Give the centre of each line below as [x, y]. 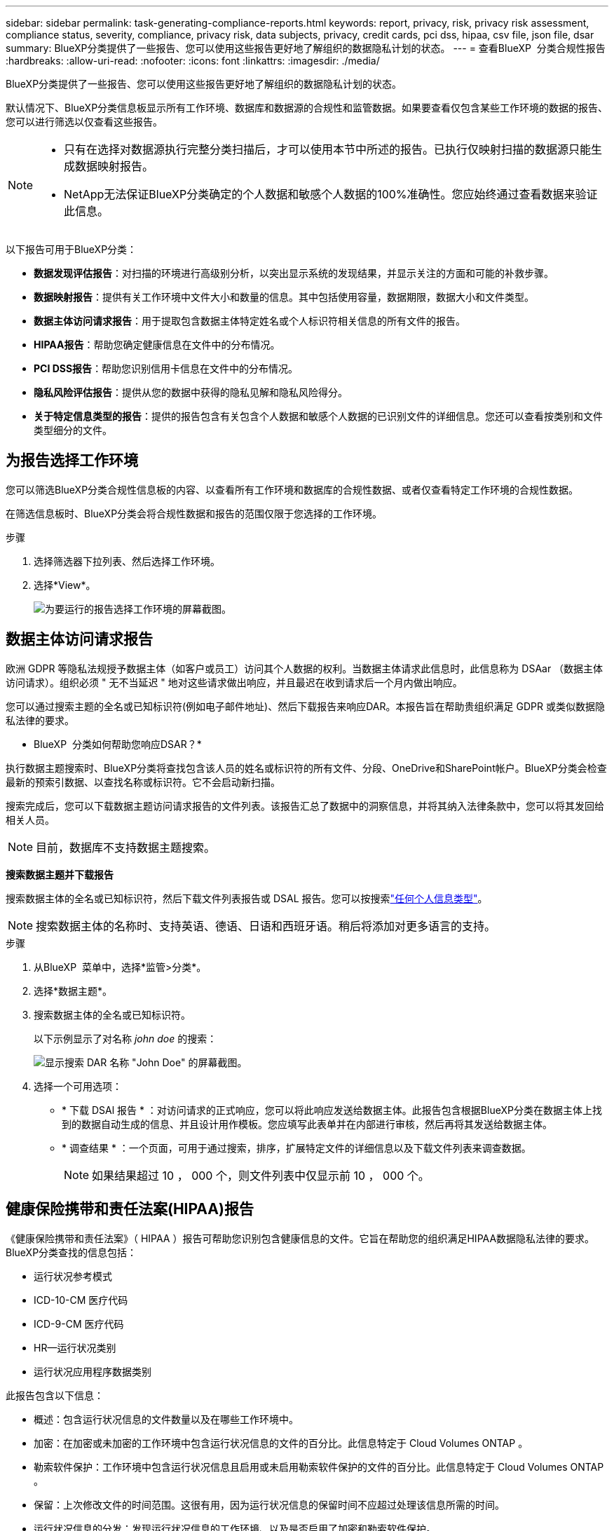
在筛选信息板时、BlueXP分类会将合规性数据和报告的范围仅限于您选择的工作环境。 [194, 513]
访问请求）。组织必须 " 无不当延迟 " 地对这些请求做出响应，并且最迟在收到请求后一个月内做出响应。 [234, 682]
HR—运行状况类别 [75, 1347]
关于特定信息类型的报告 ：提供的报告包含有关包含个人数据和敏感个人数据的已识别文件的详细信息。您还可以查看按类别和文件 [318, 416]
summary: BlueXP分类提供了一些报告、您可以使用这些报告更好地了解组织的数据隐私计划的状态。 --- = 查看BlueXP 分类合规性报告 [306, 48]
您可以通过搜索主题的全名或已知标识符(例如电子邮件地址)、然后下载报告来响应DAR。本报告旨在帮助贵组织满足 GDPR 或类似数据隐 [305, 706]
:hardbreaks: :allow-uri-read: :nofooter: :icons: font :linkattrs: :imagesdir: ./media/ [193, 61]
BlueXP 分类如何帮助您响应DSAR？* [118, 744]
